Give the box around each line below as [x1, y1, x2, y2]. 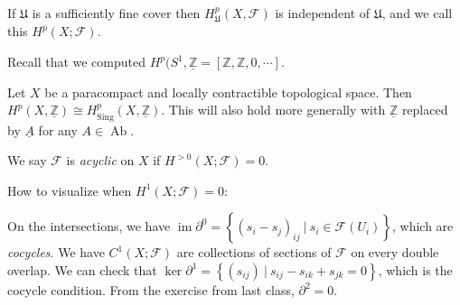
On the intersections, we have [7, 217, 171, 236]
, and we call [381, 4, 453, 22]
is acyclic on [66, 151, 135, 170]
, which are [392, 217, 454, 236]
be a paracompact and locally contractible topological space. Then [44, 82, 412, 101]
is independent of [275, 4, 371, 22]
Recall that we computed [7, 52, 146, 71]
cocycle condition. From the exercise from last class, [7, 281, 295, 299]
